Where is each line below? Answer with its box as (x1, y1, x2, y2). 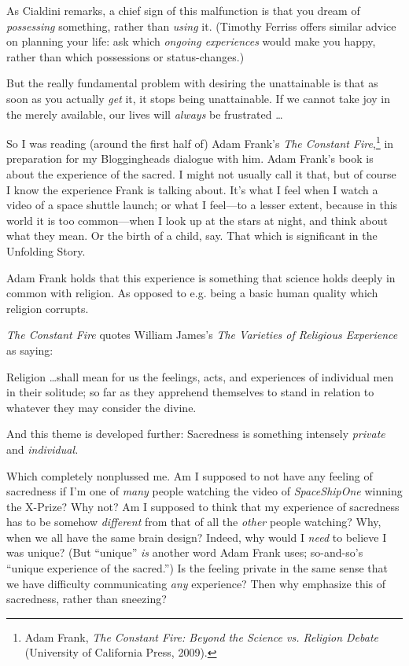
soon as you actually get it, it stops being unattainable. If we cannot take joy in (6, 90, 391, 106)
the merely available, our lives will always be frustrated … (6, 105, 283, 122)
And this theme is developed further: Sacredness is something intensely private (6, 425, 385, 442)
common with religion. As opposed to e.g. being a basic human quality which (6, 285, 378, 301)
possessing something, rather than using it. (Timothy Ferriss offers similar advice (6, 17, 396, 34)
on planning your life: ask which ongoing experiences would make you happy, (6, 33, 376, 50)
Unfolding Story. (6, 242, 86, 259)
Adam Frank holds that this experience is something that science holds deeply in (6, 269, 396, 285)
